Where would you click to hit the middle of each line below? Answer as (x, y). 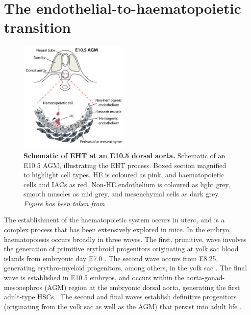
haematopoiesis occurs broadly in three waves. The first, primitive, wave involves (125, 239)
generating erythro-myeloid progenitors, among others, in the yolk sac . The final (125, 268)
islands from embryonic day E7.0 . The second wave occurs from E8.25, (111, 258)
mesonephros (23, 287)
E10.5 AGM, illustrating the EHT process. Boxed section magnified (125, 165)
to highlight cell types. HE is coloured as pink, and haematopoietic (124, 175)
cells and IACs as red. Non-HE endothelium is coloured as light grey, (127, 184)
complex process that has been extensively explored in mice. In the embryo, (118, 230)
